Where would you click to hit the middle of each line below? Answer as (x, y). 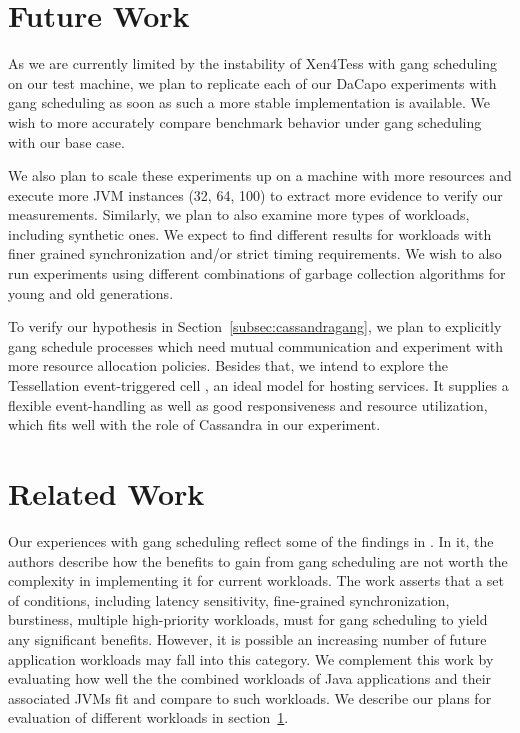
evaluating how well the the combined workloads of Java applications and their (250, 678)
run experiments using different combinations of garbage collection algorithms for (257, 273)
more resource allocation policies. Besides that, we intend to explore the (228, 365)
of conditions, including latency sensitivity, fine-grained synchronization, (229, 599)
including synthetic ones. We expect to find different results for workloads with (250, 233)
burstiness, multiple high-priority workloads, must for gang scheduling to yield (248, 619)
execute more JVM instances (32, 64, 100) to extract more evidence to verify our (255, 194)
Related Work (106, 493)
